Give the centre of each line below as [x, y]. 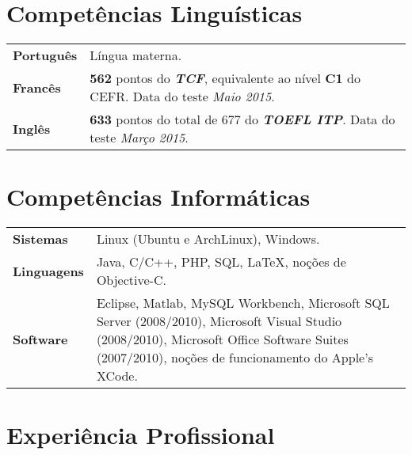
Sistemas [40, 239]
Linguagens [48, 271]
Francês [37, 87]
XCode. [117, 376]
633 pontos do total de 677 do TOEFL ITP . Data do [242, 119]
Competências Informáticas [158, 197]
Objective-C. [131, 280]
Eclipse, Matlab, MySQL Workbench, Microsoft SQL [243, 303]
